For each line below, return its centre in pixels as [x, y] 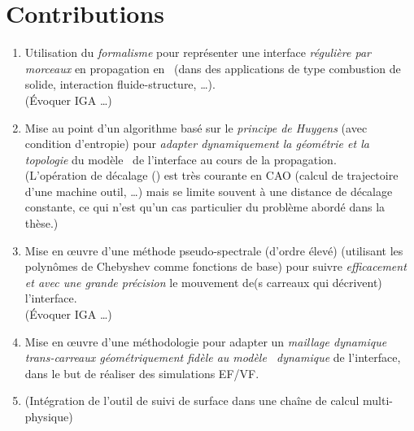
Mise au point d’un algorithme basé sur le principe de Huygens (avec [196, 127]
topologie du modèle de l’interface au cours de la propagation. [181, 159]
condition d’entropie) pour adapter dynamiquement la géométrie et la [197, 144]
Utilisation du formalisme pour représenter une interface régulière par [198, 52]
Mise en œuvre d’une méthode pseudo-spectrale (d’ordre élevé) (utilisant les [214, 250]
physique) [49, 416]
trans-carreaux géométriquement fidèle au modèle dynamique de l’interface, [213, 357]
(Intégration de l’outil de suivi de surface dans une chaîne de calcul [192, 401]
